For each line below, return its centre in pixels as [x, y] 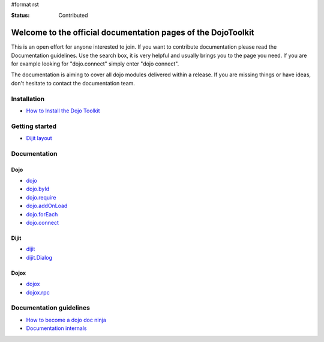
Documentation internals [56, 328]
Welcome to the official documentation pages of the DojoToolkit [133, 33]
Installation [28, 99]
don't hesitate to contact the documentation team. [73, 83]
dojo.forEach [42, 214]
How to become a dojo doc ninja [66, 320]
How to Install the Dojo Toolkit [63, 111]
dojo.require [41, 197]
